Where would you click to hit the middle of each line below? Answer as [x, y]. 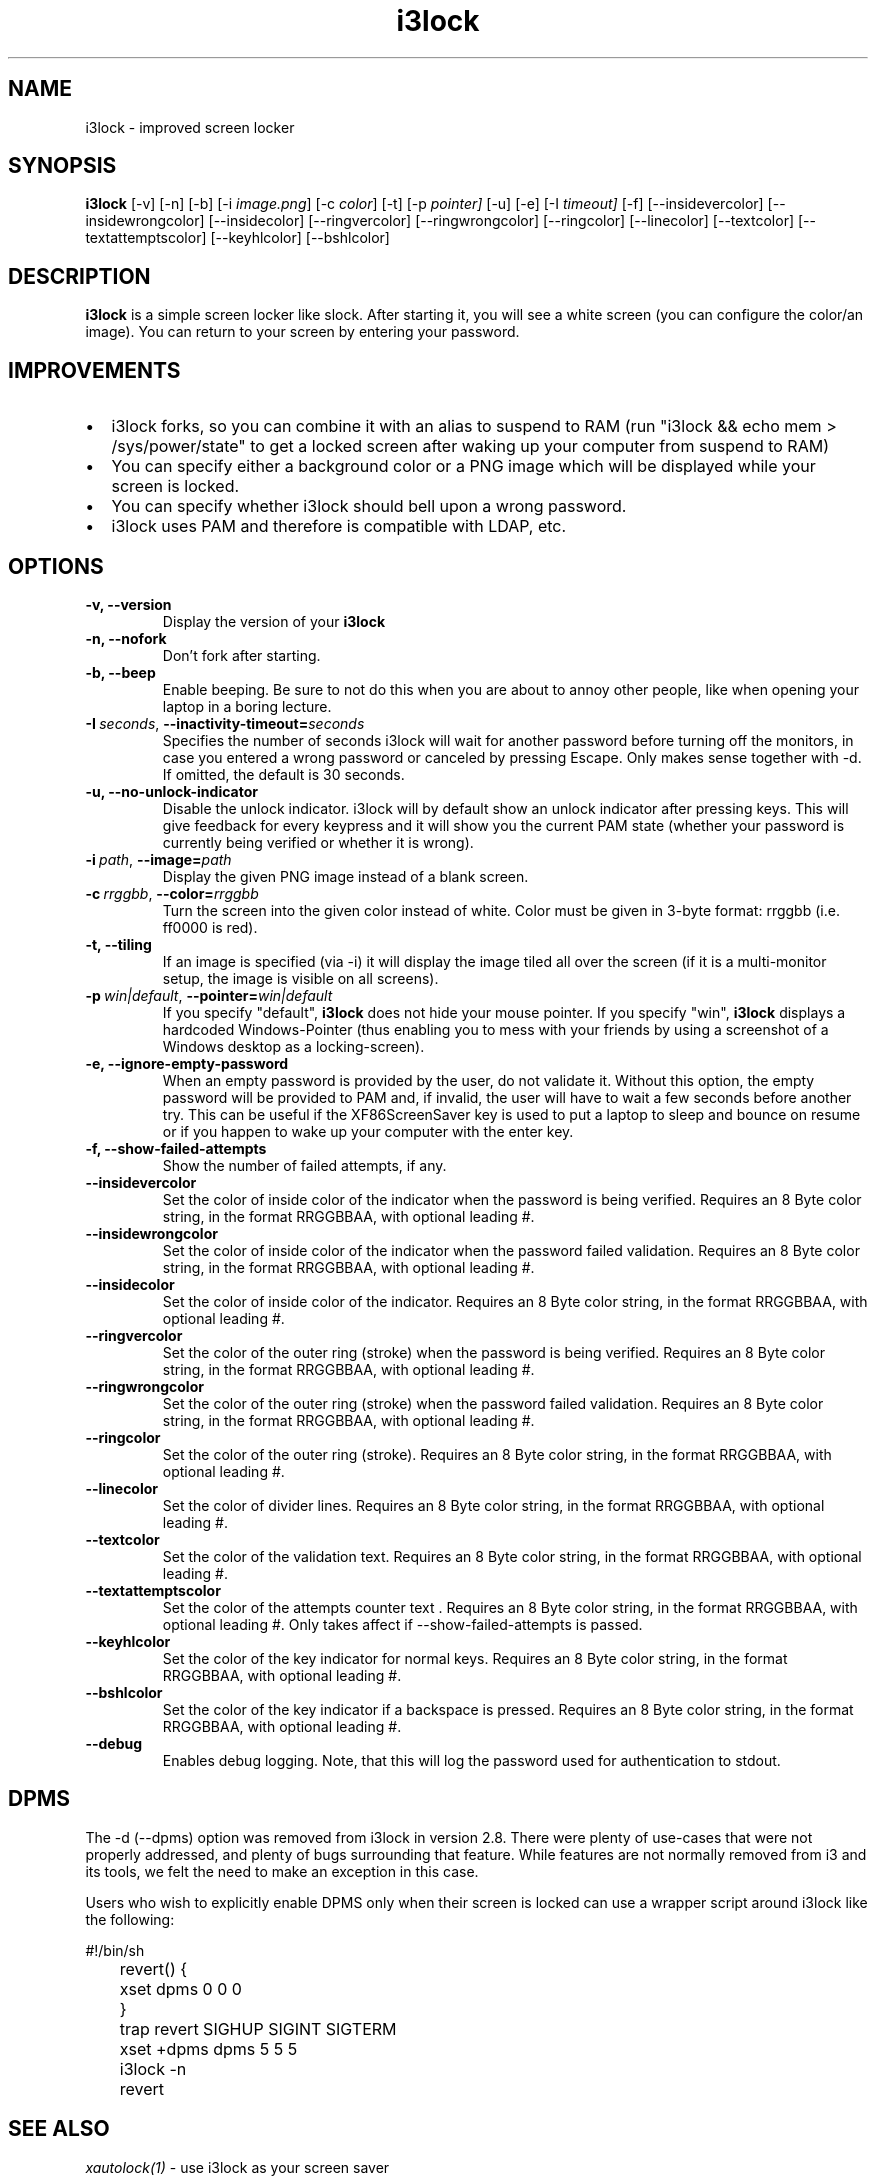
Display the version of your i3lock [274, 621]
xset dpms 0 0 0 [180, 1988]
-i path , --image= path [158, 859]
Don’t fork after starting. [241, 655]
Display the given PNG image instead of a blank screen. [345, 876]
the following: [130, 1919]
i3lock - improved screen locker [190, 127]
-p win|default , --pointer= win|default [209, 995]
